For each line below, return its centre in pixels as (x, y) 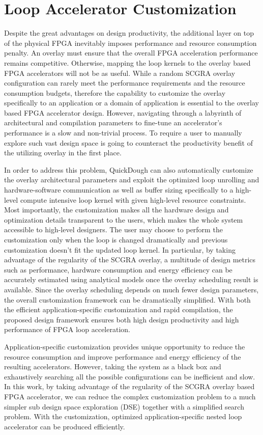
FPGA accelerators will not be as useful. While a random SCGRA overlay (120, 73)
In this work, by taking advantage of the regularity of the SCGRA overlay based (129, 386)
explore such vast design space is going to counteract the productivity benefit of (128, 142)
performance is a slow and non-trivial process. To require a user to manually (123, 133)
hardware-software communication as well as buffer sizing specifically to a (119, 190)
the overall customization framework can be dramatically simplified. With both (127, 299)
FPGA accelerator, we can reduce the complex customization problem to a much (130, 396)
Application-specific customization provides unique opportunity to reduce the (125, 346)
